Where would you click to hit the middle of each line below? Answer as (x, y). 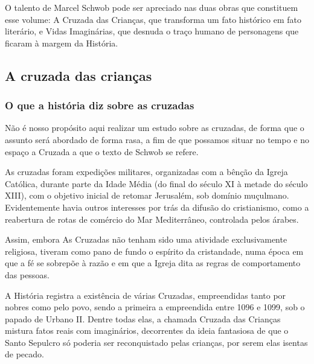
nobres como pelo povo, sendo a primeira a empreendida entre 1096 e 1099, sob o (155, 307)
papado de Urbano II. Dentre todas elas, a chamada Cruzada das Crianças (143, 318)
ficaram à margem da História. (62, 43)
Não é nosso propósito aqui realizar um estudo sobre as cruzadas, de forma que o (155, 128)
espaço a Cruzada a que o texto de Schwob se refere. (102, 151)
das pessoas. (27, 274)
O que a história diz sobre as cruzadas (100, 105)
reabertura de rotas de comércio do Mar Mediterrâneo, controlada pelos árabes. (152, 219)
